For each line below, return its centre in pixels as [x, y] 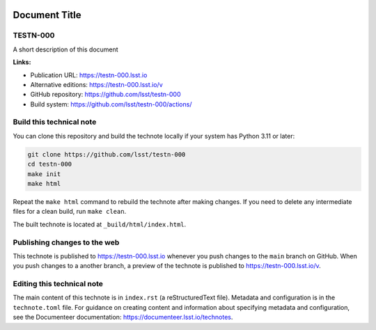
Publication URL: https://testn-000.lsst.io [89, 75]
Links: [22, 62]
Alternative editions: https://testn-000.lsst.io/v [96, 84]
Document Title [47, 15]
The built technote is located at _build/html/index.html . [100, 224]
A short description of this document [65, 49]
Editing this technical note [58, 284]
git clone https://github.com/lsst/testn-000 [107, 154]
